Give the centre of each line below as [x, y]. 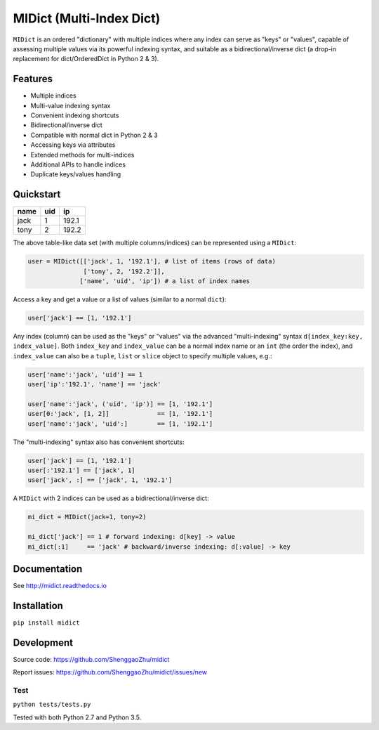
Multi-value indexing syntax [71, 105]
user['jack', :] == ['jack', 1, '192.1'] [100, 480]
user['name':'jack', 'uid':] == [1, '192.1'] [120, 424]
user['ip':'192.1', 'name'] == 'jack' [94, 384]
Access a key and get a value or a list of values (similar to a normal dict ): [120, 299]
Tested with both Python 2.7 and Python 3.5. [77, 717]
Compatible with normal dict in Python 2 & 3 [94, 135]
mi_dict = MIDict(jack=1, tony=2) [87, 517]
